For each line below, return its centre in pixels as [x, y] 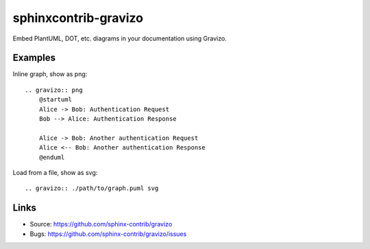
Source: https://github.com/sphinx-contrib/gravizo [101, 224]
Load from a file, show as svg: [55, 172]
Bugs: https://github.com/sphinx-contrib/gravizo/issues [108, 234]
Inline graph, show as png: [50, 74]
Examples [34, 58]
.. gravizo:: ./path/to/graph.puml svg [92, 188]
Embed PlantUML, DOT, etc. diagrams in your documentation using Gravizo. [120, 38]
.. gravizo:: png [54, 90]
